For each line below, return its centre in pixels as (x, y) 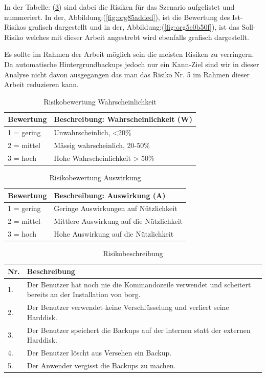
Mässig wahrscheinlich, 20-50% (102, 145)
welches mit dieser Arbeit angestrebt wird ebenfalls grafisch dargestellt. (137, 37)
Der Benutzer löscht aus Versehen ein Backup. (99, 352)
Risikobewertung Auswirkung (95, 177)
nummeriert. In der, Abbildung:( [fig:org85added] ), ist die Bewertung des (117, 17)
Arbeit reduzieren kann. (41, 84)
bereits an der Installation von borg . (84, 294)
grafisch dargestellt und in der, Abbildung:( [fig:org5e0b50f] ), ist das (134, 27)
